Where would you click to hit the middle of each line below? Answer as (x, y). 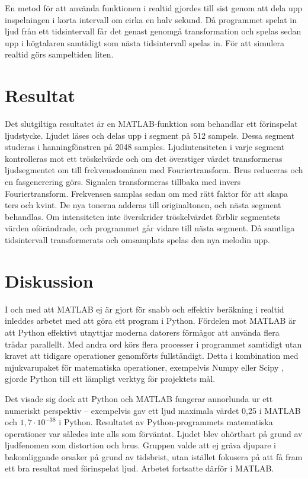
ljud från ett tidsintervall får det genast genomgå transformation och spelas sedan (153, 31)
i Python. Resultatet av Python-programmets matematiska (166, 422)
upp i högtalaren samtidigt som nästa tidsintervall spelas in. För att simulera (145, 42)
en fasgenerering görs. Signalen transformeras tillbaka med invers (123, 182)
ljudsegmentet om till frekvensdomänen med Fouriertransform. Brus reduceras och (154, 170)
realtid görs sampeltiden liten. (59, 54)
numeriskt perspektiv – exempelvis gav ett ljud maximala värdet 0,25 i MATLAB (153, 410)
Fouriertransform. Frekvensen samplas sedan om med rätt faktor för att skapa (146, 193)
